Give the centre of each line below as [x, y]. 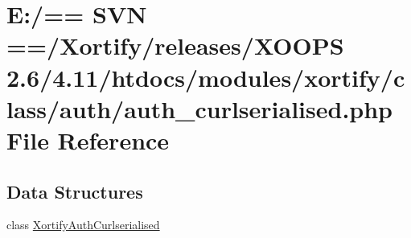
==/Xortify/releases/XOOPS [175, 45]
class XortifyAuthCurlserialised [83, 225]
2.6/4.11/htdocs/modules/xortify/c [206, 77]
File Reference [88, 140]
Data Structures [75, 191]
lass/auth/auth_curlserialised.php [200, 108]
